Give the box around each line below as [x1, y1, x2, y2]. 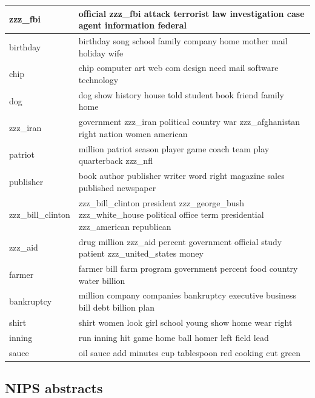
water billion [78, 274, 125, 286]
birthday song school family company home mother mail [78, 34, 288, 47]
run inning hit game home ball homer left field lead [78, 331, 269, 343]
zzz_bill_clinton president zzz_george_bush [78, 196, 244, 209]
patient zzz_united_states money [78, 247, 204, 260]
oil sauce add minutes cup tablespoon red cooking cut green [78, 346, 300, 359]
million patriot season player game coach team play [78, 142, 270, 155]
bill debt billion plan [78, 301, 155, 314]
